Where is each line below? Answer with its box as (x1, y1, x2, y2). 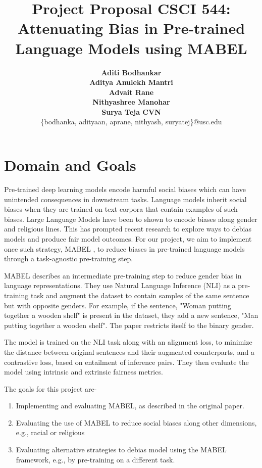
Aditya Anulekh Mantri (89, 77, 173, 87)
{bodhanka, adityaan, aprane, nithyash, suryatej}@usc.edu (40, 116, 222, 127)
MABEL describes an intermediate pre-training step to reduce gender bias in (4, 270, 242, 280)
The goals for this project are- (4, 383, 97, 394)
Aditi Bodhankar (101, 67, 162, 77)
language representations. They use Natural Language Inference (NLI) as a (4, 280, 236, 291)
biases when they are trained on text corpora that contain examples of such (4, 204, 238, 214)
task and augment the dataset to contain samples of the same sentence (30, 290, 249, 300)
